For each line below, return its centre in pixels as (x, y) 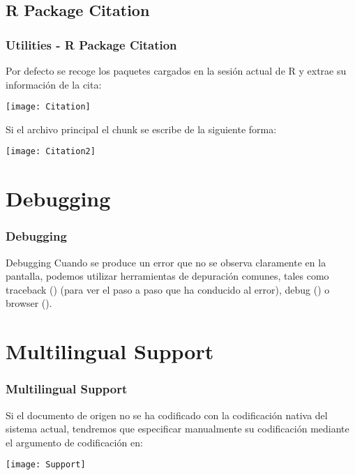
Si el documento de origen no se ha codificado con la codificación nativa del (167, 415)
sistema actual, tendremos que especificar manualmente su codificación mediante (177, 429)
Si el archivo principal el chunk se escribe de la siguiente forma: (141, 129)
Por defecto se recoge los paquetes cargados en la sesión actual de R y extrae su (176, 70)
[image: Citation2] (51, 152)
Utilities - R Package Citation (91, 44)
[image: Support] (46, 465)
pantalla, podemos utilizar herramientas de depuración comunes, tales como (167, 276)
